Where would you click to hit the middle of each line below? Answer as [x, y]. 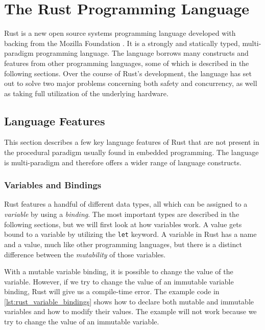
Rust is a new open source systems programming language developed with [120, 33]
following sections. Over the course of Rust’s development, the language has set [128, 73]
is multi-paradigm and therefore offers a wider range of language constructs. [123, 162]
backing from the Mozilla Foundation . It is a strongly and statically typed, [122, 43]
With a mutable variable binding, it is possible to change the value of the [119, 271]
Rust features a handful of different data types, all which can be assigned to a [126, 204]
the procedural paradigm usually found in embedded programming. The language [131, 152]
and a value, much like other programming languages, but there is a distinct [123, 244]
